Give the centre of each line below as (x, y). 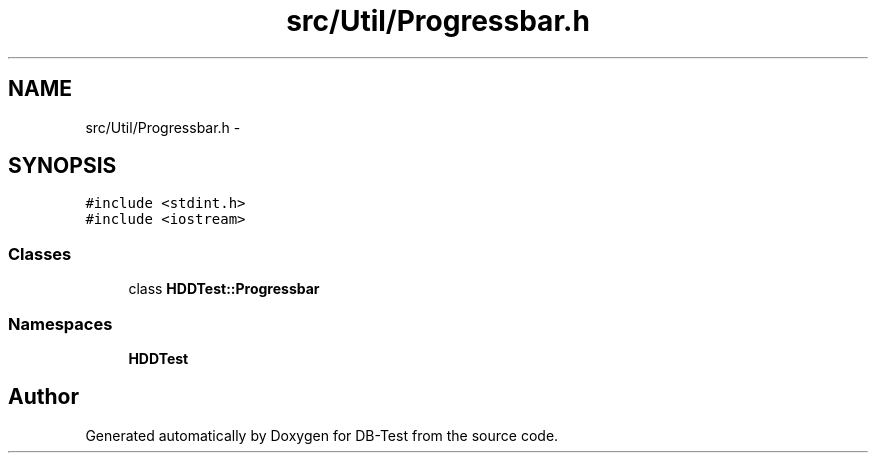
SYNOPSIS (62, 166)
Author (43, 397)
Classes (40, 253)
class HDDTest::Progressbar (224, 289)
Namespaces (60, 323)
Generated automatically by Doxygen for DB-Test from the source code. (322, 435)
